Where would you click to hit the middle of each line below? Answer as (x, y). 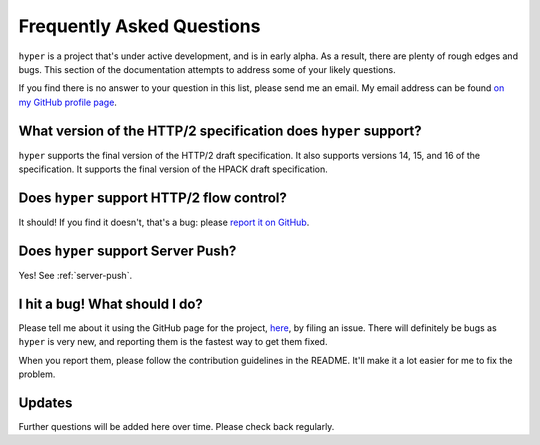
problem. (37, 374)
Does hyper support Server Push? (127, 250)
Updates (45, 402)
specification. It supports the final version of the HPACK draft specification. (173, 169)
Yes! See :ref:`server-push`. (75, 275)
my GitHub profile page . (67, 102)
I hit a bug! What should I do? (111, 303)
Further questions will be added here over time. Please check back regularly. (176, 426)
